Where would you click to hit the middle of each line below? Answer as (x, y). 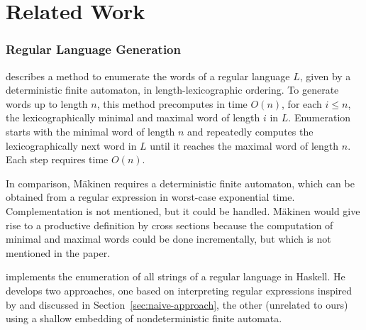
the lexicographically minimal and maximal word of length (133, 117)
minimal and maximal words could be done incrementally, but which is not (168, 239)
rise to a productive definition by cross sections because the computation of (170, 225)
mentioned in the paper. (58, 252)
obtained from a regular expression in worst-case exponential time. (150, 197)
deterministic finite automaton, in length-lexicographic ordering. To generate (172, 90)
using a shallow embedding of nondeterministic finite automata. (144, 318)
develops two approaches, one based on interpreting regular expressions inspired (179, 290)
